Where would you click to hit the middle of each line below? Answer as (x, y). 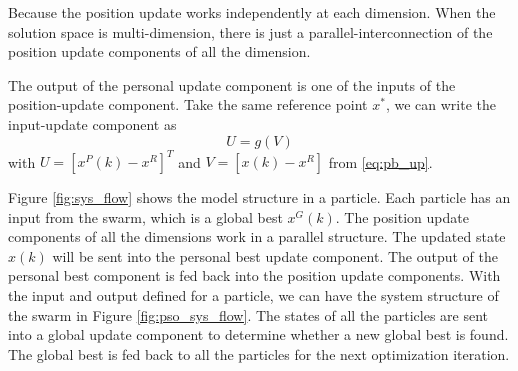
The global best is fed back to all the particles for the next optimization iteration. (259, 353)
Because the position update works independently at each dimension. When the (252, 12)
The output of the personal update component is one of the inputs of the (232, 84)
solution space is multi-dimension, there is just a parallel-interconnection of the (250, 31)
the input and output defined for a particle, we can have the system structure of (253, 295)
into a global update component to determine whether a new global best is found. (258, 334)
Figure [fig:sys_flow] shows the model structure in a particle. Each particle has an (259, 197)
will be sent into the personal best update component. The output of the (275, 255)
